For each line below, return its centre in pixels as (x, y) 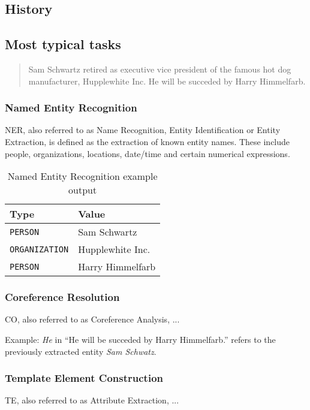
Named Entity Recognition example (82, 176)
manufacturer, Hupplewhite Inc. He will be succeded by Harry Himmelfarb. (167, 81)
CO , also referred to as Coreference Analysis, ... (92, 319)
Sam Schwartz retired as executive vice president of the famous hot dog (160, 69)
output (83, 190)
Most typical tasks (63, 44)
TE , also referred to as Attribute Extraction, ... (92, 400)
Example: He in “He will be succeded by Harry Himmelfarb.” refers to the (140, 339)
